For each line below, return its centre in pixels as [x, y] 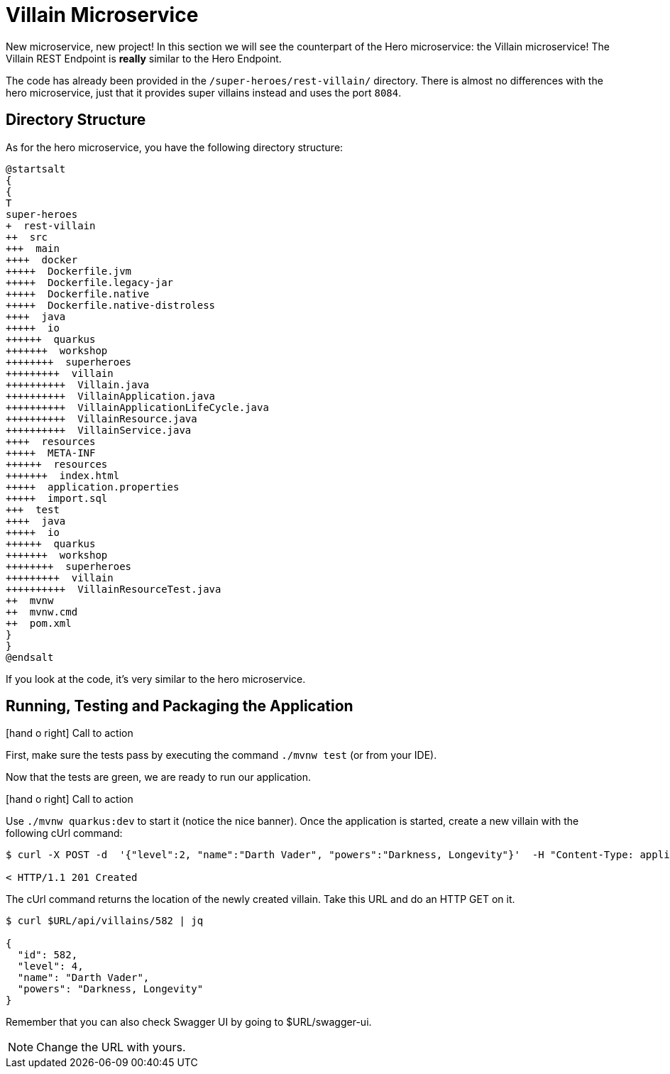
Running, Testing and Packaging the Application [180, 706]
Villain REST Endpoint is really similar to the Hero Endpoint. [144, 58]
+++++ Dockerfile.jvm [69, 271]
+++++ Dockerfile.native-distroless [111, 305]
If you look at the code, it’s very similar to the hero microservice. [156, 679]
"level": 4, [50, 966]
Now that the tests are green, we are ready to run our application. [159, 777]
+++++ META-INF [51, 453]
